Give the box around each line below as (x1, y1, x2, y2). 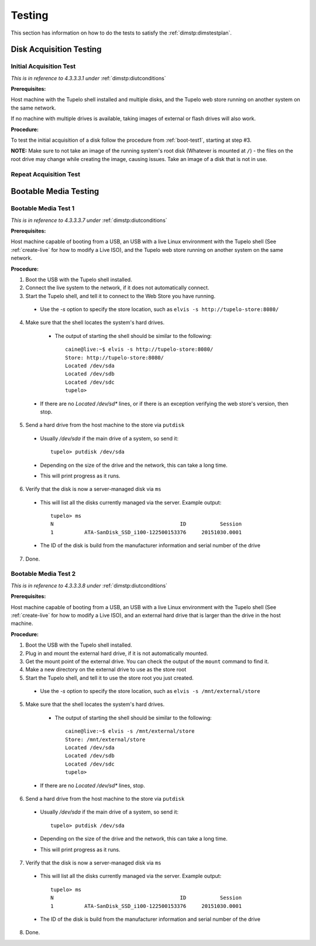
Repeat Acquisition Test (11, 170, 80, 178)
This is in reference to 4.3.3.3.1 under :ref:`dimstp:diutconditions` (11, 74, 166, 81)
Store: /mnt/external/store (65, 736, 146, 743)
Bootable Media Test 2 (11, 570, 76, 578)
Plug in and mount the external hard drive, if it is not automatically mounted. (25, 650, 208, 657)
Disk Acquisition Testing (11, 45, 102, 54)
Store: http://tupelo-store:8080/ (65, 354, 164, 361)
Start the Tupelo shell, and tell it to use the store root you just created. (25, 674, 194, 681)
